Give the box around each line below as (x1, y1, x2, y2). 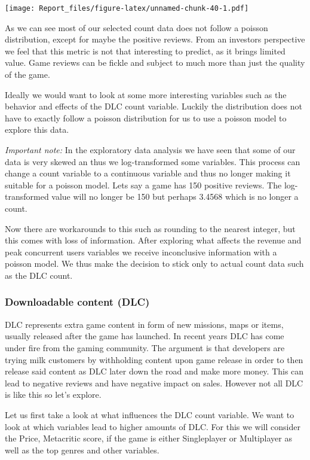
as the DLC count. (5, 269, 73, 281)
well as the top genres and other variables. (5, 443, 159, 456)
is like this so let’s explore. (5, 388, 102, 401)
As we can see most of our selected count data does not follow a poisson (5, 21, 268, 33)
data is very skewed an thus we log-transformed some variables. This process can (5, 155, 300, 167)
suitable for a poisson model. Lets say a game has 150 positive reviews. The (5, 178, 282, 191)
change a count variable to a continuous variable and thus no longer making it (5, 167, 291, 179)
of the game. (5, 68, 50, 81)
